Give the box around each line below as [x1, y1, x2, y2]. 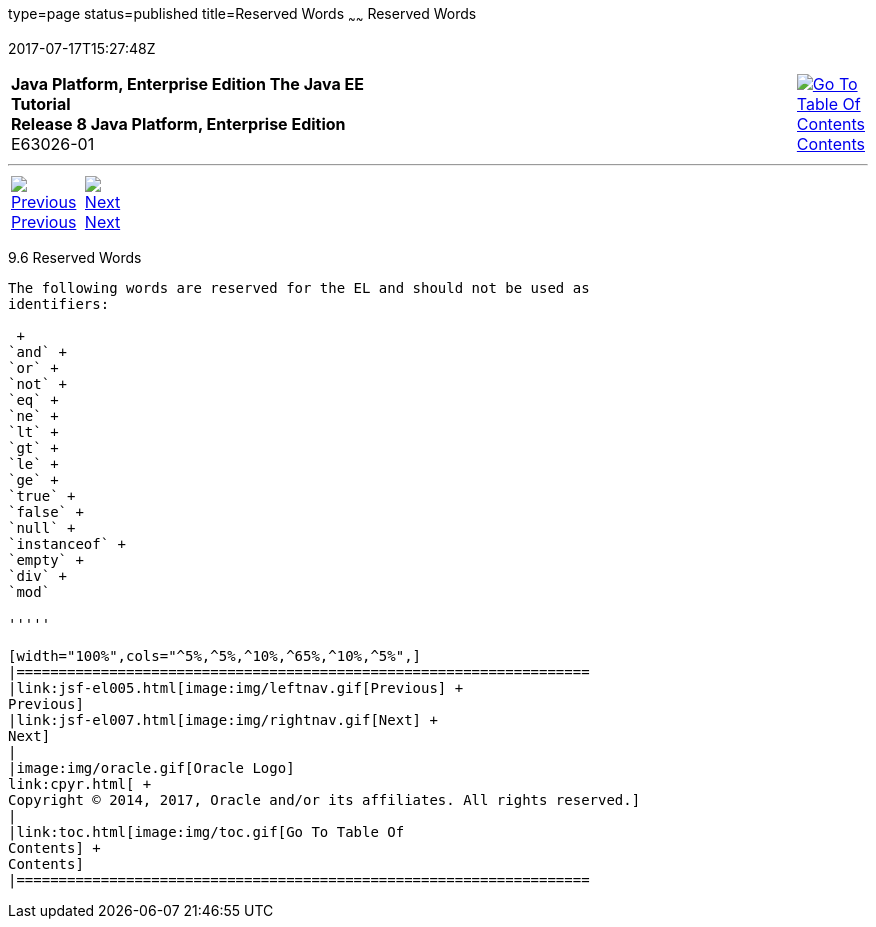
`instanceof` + [8, 535, 127, 552]
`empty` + [8, 551, 84, 568]
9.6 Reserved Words [8, 248, 142, 266]
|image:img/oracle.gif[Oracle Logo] [8, 759, 295, 776]
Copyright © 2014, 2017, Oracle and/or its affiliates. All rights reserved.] [8, 791, 641, 808]
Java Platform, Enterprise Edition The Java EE [11, 73, 364, 94]
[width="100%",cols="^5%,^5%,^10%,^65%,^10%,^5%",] [8, 647, 422, 664]
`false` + [8, 503, 84, 520]
